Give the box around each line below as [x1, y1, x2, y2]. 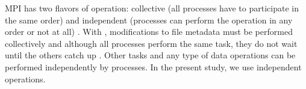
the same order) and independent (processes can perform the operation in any [5, 13, 293, 26]
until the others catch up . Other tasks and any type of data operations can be [5, 49, 296, 61]
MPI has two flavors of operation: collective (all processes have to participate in [5, 2, 299, 14]
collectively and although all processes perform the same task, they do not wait [5, 37, 298, 49]
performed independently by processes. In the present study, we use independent [5, 60, 302, 73]
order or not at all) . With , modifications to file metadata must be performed [5, 25, 293, 38]
